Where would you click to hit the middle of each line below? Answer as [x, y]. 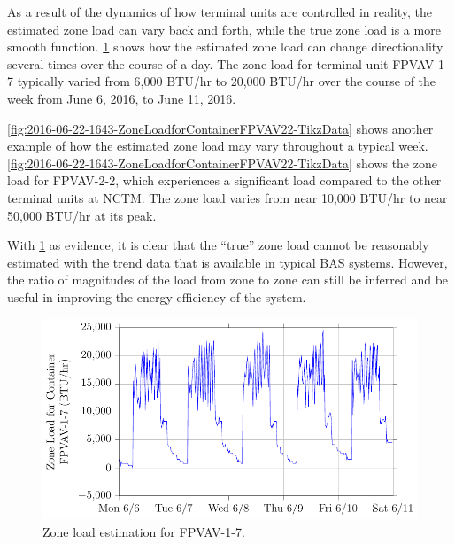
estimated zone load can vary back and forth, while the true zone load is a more [224, 29]
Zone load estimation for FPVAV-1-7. [144, 531]
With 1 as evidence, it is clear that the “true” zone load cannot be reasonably [218, 245]
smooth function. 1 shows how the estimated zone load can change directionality [225, 47]
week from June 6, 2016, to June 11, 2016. [122, 98]
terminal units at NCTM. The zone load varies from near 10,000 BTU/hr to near [227, 197]
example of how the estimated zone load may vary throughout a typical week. [218, 146]
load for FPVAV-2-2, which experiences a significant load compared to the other [224, 180]
